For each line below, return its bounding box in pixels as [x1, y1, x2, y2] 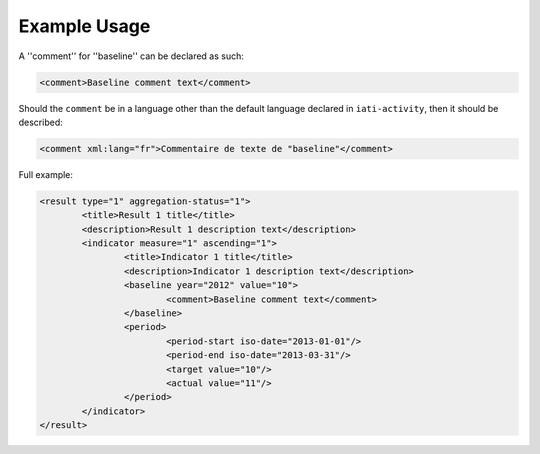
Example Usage [18, 15, 151, 37]
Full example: [18, 168, 74, 180]
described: [18, 116, 64, 128]
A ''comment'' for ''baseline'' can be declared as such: [18, 50, 245, 62]
